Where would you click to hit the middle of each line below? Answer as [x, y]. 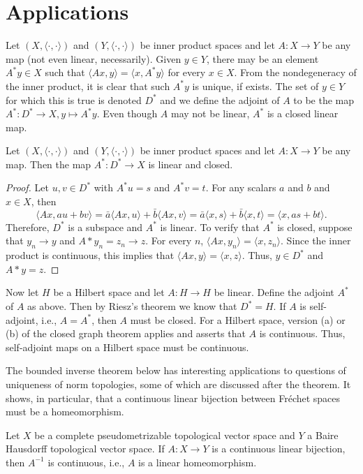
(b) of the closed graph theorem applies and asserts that [126, 333]
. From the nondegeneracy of [295, 72]
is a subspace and [105, 227]
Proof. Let [27, 187]
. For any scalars [241, 187]
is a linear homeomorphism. [198, 462]
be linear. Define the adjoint [274, 292]
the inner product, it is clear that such [88, 86]
